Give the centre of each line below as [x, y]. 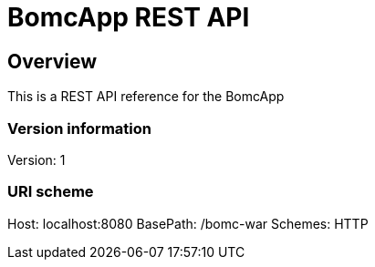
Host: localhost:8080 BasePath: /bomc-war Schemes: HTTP [188, 223]
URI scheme [51, 192]
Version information [79, 128]
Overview [52, 61]
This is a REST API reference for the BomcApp [146, 97]
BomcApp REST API [129, 17]
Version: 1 [36, 159]
